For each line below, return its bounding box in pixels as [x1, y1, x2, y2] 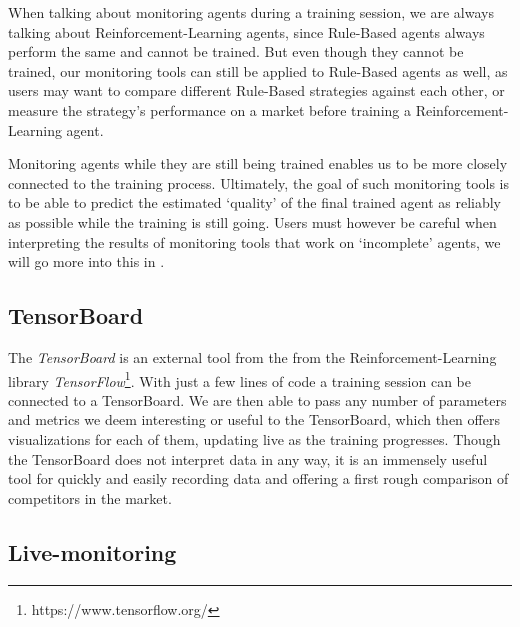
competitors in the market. [8, 487, 172, 508]
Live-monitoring [8, 536, 177, 567]
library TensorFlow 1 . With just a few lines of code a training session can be [8, 367, 471, 391]
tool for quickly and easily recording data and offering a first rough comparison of [8, 468, 509, 489]
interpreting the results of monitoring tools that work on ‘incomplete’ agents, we [8, 231, 501, 252]
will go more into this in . [8, 251, 165, 272]
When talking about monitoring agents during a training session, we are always [8, 2, 494, 22]
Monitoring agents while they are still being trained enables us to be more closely [8, 153, 508, 174]
